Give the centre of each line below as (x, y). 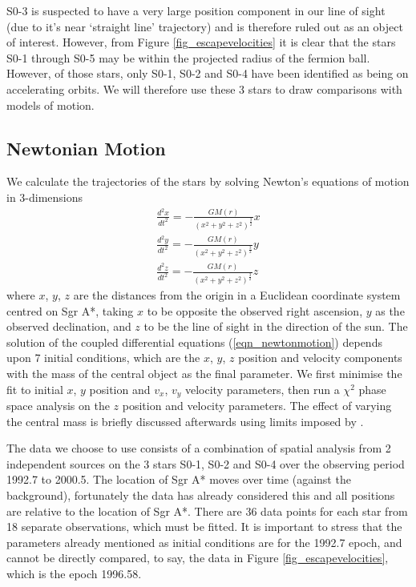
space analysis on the (58, 406)
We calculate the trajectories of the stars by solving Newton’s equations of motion (208, 181)
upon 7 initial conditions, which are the (103, 358)
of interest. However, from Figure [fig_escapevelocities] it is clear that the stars (201, 42)
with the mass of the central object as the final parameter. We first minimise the (204, 373)
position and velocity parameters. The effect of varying (257, 406)
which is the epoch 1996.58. (74, 573)
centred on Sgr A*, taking (70, 310)
